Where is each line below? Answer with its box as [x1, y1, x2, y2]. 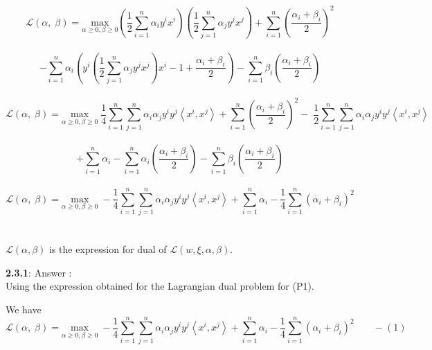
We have [6, 301, 42, 316]
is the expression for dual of [49, 242, 167, 256]
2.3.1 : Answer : [6, 265, 72, 279]
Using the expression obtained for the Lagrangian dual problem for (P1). [6, 279, 314, 293]
